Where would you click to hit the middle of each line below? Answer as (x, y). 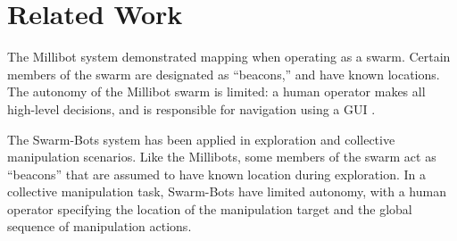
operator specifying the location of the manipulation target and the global (210, 208)
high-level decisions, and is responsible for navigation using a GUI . (191, 108)
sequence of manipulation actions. (100, 226)
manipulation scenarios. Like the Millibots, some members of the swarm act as (222, 157)
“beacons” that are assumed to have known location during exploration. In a (216, 174)
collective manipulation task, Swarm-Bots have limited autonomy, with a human (227, 191)
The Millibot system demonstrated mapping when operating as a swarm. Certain (229, 57)
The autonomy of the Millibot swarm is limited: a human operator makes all (216, 91)
